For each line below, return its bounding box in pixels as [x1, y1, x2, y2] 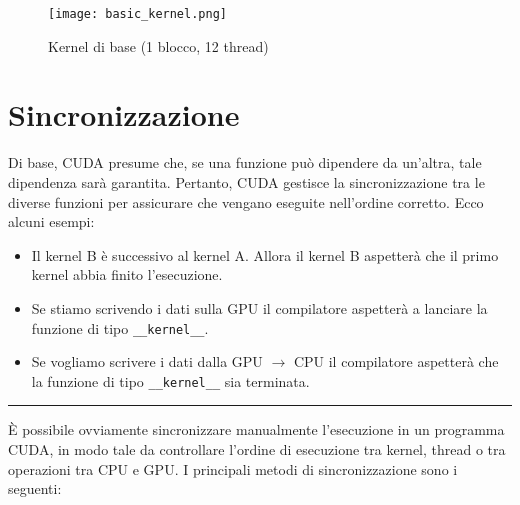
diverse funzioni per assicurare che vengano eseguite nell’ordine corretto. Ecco [8, 191, 484, 212]
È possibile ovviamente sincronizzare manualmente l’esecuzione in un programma [8, 419, 505, 440]
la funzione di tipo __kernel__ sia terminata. [31, 370, 310, 391]
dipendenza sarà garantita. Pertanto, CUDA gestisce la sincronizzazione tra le [8, 171, 485, 192]
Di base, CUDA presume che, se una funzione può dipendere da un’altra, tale [8, 152, 482, 173]
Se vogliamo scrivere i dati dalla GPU [31, 351, 263, 372]
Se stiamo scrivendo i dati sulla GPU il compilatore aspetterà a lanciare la [31, 297, 488, 318]
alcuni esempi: [8, 211, 95, 232]
